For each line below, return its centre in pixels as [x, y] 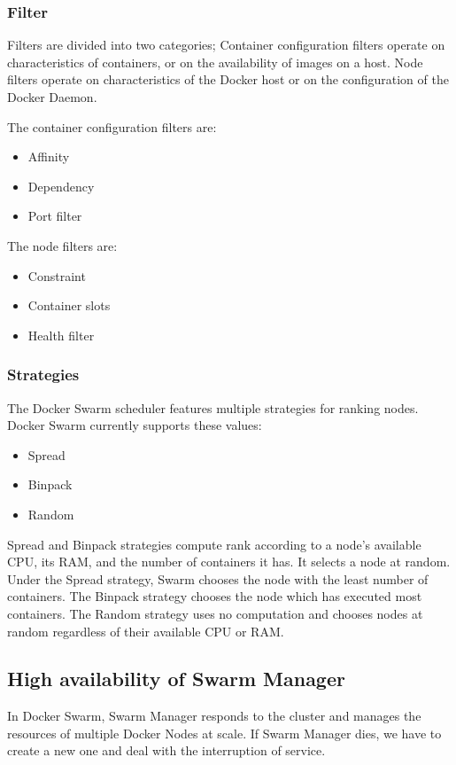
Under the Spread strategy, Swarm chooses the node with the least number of [218, 578]
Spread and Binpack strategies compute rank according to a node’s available [214, 544]
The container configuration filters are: [112, 126]
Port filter [55, 216]
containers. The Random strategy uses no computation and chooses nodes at [215, 613]
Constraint [57, 275]
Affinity [49, 156]
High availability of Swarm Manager [176, 679]
